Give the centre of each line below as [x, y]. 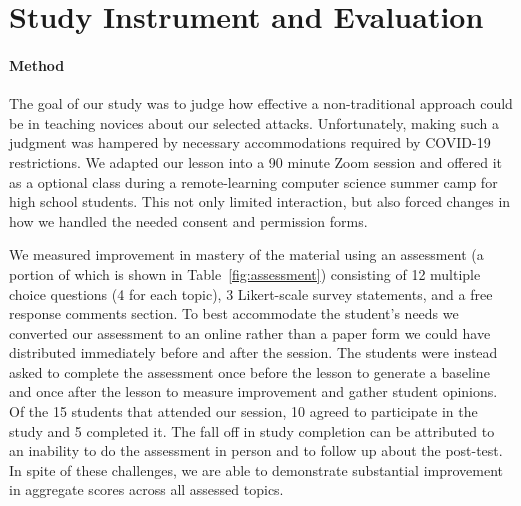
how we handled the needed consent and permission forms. [188, 220]
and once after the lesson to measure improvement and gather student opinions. [253, 391]
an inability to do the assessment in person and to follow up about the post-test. [256, 450]
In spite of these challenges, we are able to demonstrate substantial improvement [256, 469]
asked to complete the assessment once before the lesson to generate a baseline [249, 371]
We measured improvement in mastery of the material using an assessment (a [246, 254]
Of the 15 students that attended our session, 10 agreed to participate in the [243, 411]
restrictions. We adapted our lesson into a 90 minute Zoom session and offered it [255, 161]
